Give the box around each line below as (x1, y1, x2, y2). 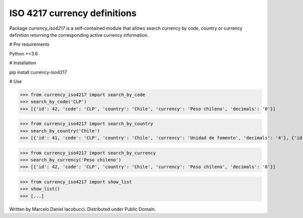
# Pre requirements (9, 41, 50, 47)
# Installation (9, 60, 36, 66)
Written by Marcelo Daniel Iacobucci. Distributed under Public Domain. (9, 206, 156, 212)
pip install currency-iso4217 (9, 69, 67, 75)
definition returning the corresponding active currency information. (9, 32, 149, 38)
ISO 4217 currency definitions (9, 8, 137, 19)
